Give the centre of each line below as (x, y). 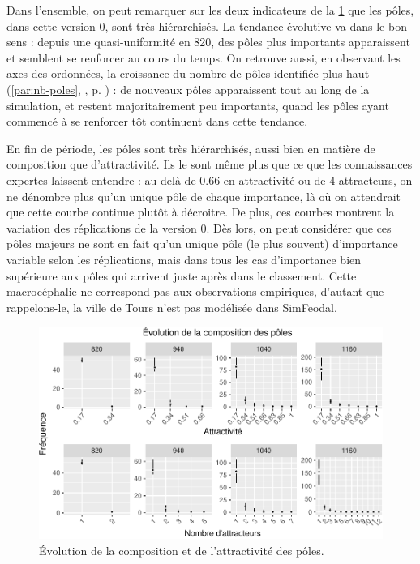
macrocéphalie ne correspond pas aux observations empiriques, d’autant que (195, 291)
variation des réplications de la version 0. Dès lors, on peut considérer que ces (199, 227)
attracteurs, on (375, 179)
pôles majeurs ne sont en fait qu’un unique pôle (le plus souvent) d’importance (202, 244)
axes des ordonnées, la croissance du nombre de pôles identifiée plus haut (188, 73)
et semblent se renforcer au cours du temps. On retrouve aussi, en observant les (204, 57)
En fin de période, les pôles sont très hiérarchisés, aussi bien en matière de (191, 148)
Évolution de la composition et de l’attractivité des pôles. (182, 550)
